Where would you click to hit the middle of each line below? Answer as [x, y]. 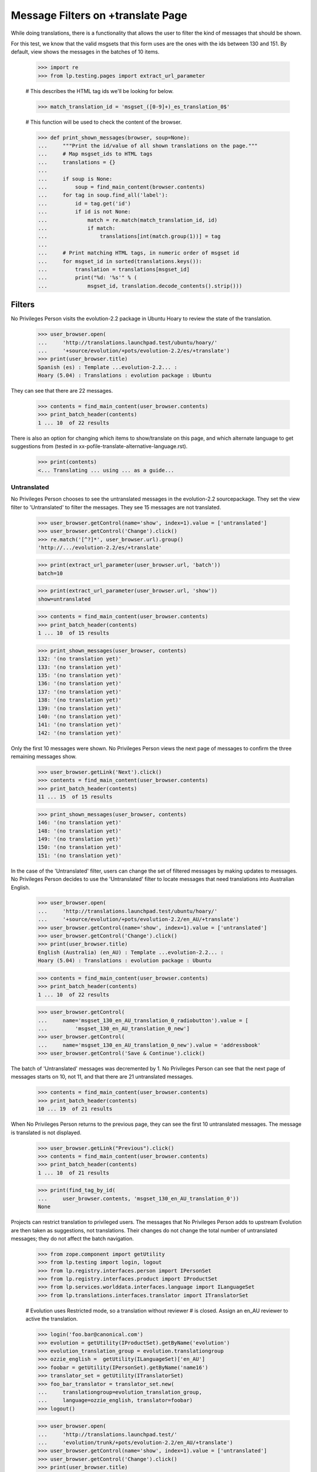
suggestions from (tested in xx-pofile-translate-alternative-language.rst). [99, 446]
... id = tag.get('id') [85, 203]
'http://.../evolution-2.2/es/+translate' [100, 547]
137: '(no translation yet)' [80, 692]
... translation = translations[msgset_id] [114, 269]
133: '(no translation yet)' [80, 667]
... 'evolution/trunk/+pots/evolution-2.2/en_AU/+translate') [135, 1443]
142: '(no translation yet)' [80, 733]
